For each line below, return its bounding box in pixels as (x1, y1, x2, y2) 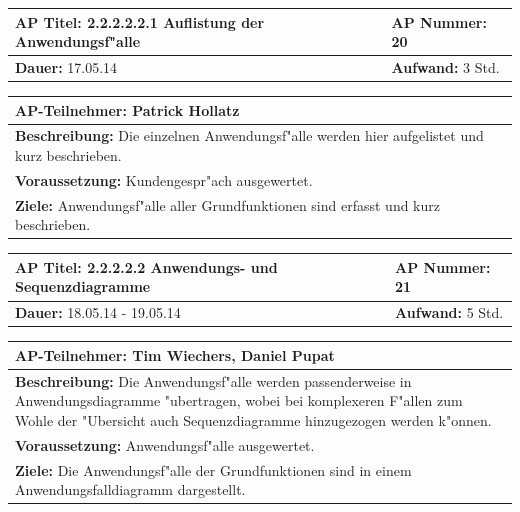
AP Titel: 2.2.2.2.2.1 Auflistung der (15, 11, 265, 32)
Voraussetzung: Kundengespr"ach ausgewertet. (15, 169, 313, 190)
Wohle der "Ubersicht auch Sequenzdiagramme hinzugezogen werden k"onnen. (15, 409, 492, 430)
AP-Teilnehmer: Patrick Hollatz (15, 99, 240, 120)
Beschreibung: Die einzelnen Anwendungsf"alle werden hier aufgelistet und (15, 125, 484, 146)
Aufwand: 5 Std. (395, 302, 504, 323)
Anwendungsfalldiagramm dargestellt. (15, 479, 246, 500)
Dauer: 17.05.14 (15, 56, 118, 77)
